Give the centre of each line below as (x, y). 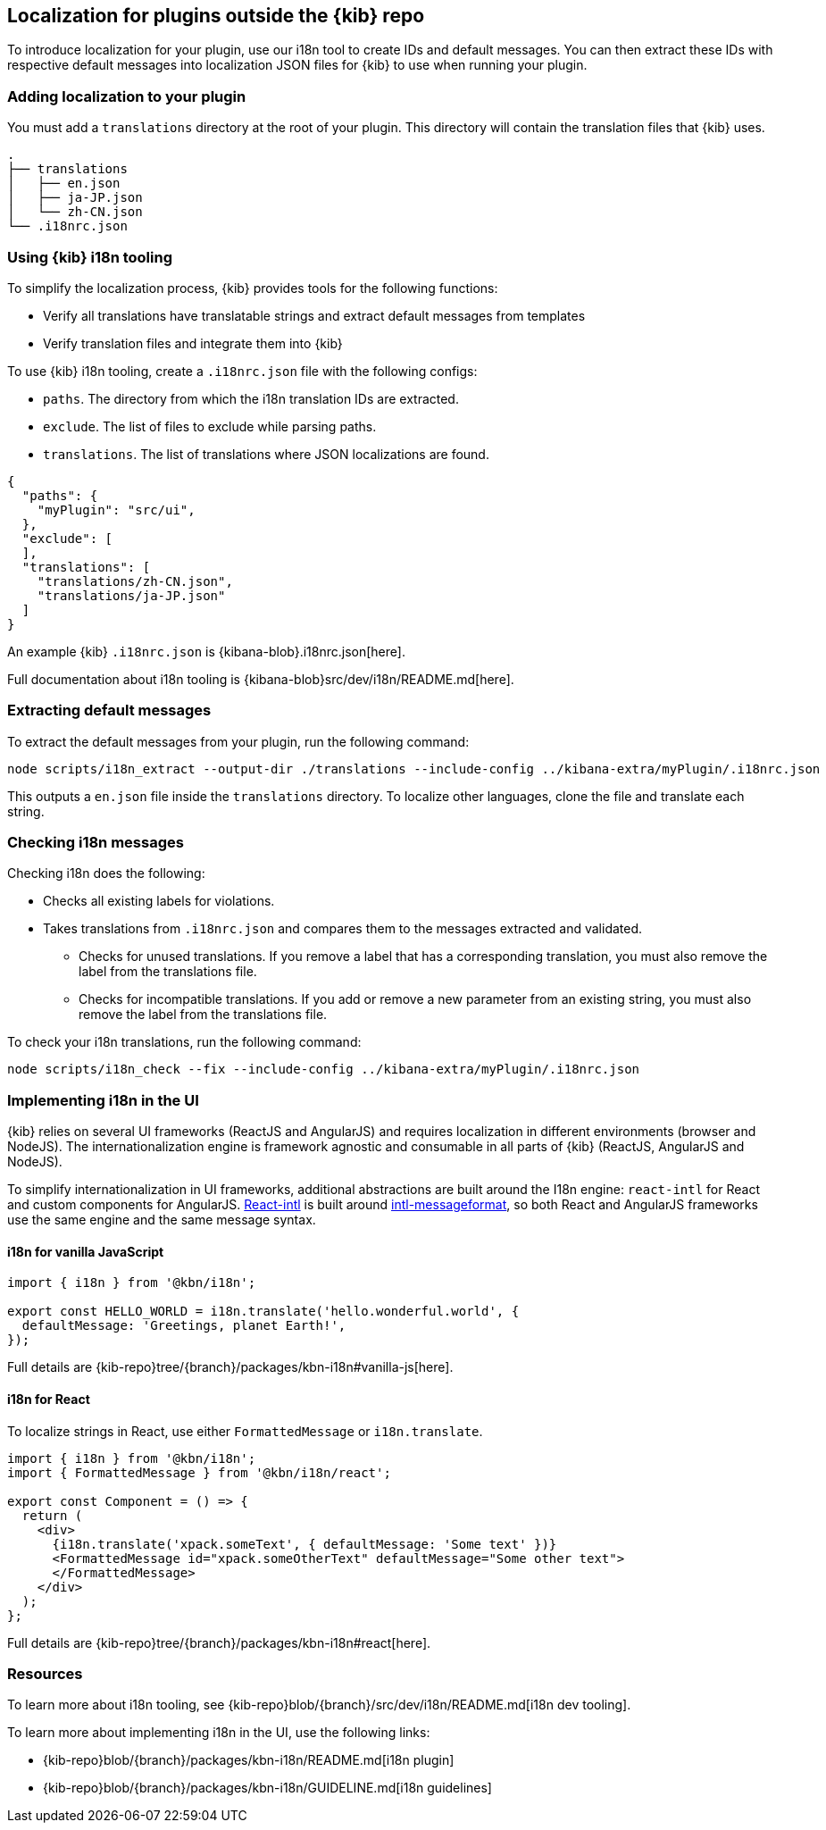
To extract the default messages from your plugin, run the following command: (238, 741)
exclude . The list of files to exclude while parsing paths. (210, 426)
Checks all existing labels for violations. (159, 901)
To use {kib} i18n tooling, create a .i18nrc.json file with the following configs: (242, 371)
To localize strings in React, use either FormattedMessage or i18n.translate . (245, 1431)
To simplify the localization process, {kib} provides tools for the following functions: (253, 288)
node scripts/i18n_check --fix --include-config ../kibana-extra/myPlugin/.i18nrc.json (324, 1070)
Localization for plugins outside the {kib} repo (216, 16)
